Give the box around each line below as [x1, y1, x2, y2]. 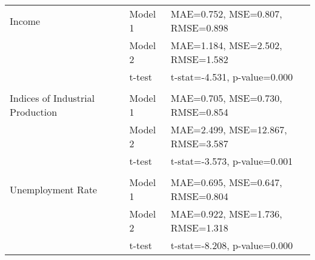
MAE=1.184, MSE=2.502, [170, 38, 282, 52]
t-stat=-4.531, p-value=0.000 [170, 70, 293, 84]
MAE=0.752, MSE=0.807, [170, 7, 282, 21]
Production [10, 105, 58, 119]
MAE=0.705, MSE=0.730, [170, 91, 282, 105]
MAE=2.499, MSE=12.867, [170, 122, 287, 136]
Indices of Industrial [10, 91, 95, 105]
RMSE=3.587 [170, 136, 228, 150]
